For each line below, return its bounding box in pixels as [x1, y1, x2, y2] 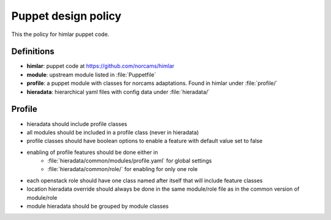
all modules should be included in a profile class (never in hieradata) [26, 128, 199, 136]
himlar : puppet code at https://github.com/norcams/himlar [26, 62, 175, 70]
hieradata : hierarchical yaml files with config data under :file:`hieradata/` [26, 88, 210, 95]
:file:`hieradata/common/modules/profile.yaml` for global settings [47, 157, 212, 164]
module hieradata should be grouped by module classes [26, 202, 169, 210]
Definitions [11, 46, 55, 57]
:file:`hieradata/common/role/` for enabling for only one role [47, 166, 198, 173]
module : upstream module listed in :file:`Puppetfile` [26, 71, 156, 78]
